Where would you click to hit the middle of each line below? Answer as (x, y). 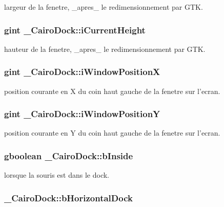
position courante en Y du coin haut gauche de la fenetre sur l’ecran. (112, 133)
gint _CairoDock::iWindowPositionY (82, 114)
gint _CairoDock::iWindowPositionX (82, 72)
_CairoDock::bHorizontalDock (68, 197)
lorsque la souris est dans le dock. (57, 175)
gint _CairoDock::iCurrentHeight (75, 30)
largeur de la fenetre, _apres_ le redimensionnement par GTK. (104, 7)
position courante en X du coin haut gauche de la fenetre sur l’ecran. (112, 91)
